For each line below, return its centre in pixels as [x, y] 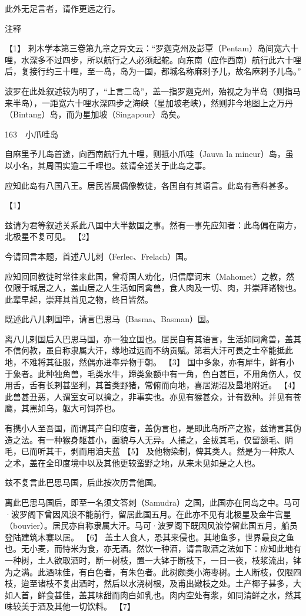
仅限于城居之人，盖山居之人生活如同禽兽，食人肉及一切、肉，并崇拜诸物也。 [153, 288]
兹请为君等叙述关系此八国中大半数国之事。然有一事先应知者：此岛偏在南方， [153, 225]
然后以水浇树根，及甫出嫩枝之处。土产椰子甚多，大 [202, 583]
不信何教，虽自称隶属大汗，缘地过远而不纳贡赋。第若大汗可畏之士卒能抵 [145, 350]
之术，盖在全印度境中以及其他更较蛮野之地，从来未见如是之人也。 [132, 462]
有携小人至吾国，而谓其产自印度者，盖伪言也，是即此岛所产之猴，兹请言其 [149, 428]
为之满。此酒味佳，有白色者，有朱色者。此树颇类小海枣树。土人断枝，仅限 [149, 571]
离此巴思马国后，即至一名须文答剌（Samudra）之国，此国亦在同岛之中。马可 [153, 502]
